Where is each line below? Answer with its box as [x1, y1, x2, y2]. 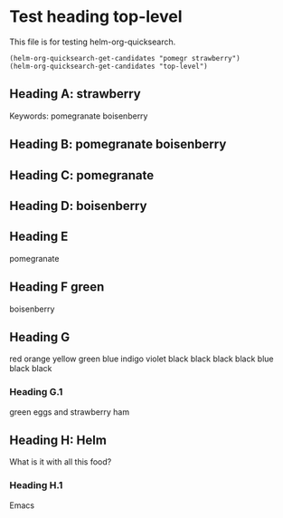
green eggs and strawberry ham [9, 406, 129, 417]
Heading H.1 [9, 479, 63, 492]
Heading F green [9, 279, 105, 295]
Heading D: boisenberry [9, 197, 147, 214]
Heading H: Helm [9, 433, 107, 448]
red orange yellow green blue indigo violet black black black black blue [9, 353, 274, 364]
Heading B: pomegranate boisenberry [9, 137, 227, 152]
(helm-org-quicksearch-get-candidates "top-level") [9, 62, 208, 71]
